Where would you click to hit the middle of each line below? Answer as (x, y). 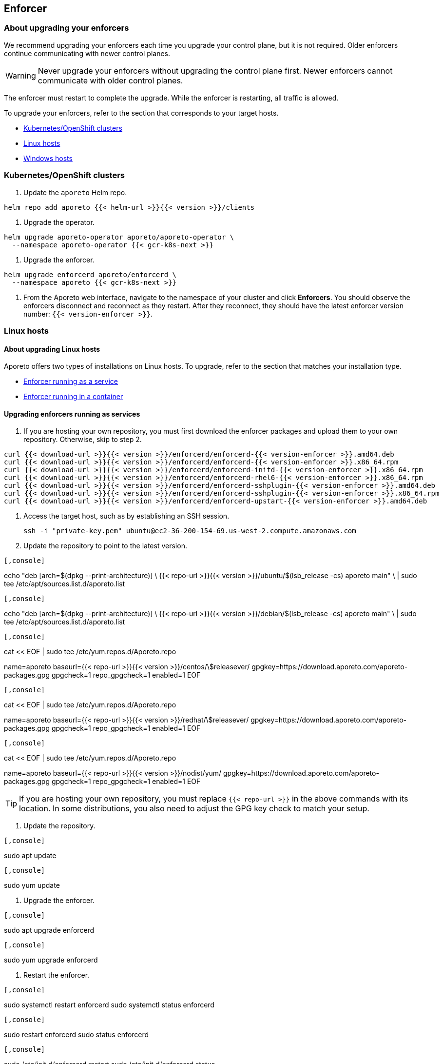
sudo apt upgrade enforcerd (49, 930)
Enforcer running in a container (73, 397)
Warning (21, 75)
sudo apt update (30, 856)
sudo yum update (32, 885)
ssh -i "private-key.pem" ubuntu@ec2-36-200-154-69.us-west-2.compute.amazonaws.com (190, 531)
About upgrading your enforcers (67, 28)
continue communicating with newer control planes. (87, 53)
